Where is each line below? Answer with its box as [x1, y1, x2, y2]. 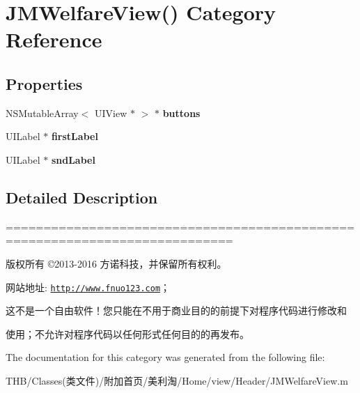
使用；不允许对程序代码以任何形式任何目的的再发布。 [6, 326, 249, 341]
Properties [6, 72, 83, 94]
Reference [6, 25, 102, 54]
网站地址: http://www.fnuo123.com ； [6, 279, 171, 294]
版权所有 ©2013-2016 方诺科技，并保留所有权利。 [6, 256, 227, 270]
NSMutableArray [6, 105, 79, 120]
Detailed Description [6, 186, 158, 208]
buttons [162, 105, 201, 120]
